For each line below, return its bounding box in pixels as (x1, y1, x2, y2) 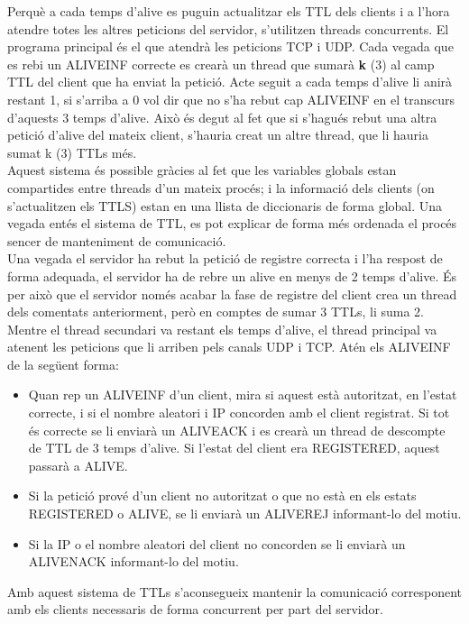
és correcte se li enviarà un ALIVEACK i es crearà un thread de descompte (28, 420, 446, 439)
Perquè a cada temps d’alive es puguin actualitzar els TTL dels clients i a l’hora (7, 2, 450, 20)
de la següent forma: (7, 354, 119, 373)
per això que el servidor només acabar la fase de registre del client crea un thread (7, 284, 457, 303)
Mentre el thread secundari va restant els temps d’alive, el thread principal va (7, 319, 437, 338)
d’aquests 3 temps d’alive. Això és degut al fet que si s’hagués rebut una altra (7, 107, 437, 126)
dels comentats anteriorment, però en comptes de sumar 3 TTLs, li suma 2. (7, 302, 424, 321)
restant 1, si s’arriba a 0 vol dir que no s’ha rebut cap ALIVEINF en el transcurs (7, 89, 455, 108)
